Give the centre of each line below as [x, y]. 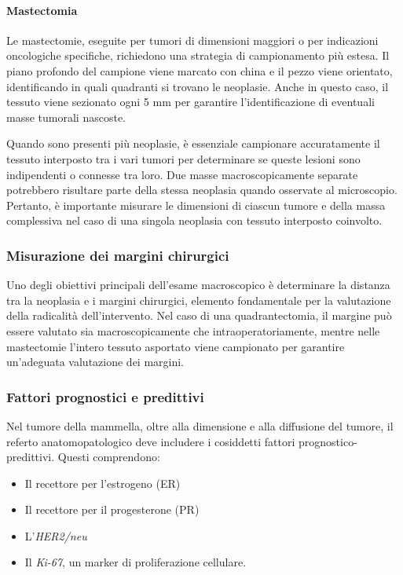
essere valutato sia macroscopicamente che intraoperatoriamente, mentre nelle [193, 330]
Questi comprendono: [109, 457]
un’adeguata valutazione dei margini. [95, 362]
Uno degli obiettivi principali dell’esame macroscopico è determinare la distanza [198, 285]
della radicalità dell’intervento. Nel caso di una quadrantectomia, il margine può [199, 315]
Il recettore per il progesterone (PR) [112, 509]
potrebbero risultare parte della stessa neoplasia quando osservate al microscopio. [202, 190]
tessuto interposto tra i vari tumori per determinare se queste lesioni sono [183, 158]
